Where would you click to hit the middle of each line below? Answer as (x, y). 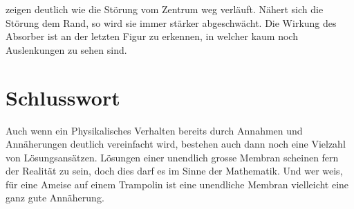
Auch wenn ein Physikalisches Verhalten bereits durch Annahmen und (154, 130)
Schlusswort (63, 97)
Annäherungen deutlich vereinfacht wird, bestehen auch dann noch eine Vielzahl (176, 144)
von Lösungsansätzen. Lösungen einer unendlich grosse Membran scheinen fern (172, 157)
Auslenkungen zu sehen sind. (66, 49)
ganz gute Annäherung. (55, 198)
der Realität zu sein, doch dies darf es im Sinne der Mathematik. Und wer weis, (174, 171)
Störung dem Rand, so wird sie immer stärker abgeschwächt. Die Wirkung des (171, 22)
